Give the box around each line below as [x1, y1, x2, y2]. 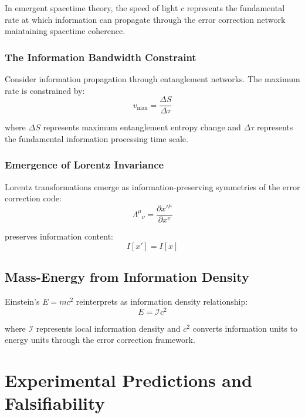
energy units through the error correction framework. [5, 333, 195, 346]
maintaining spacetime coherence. [5, 25, 126, 37]
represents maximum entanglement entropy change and [43, 121, 241, 133]
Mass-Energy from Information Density [5, 268, 249, 286]
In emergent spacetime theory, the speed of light [5, 2, 178, 14]
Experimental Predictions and [5, 368, 252, 392]
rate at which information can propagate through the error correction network [5, 13, 286, 25]
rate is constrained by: [5, 84, 85, 96]
